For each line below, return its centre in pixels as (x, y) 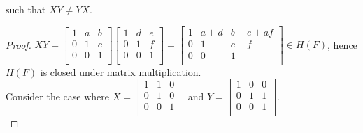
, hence (342, 44)
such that (26, 9)
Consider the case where (57, 96)
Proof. (19, 44)
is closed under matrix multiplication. (121, 71)
